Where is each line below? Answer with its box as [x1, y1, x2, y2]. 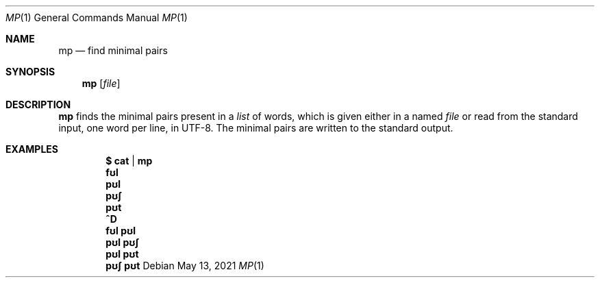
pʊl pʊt [105, 248, 139, 260]
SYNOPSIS [5, 66, 55, 77]
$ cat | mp [105, 155, 153, 167]
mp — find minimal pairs [58, 45, 168, 56]
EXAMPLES [5, 143, 58, 155]
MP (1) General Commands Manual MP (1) [5, 12, 188, 23]
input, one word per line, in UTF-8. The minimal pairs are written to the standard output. [58, 122, 453, 134]
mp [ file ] [82, 77, 121, 89]
